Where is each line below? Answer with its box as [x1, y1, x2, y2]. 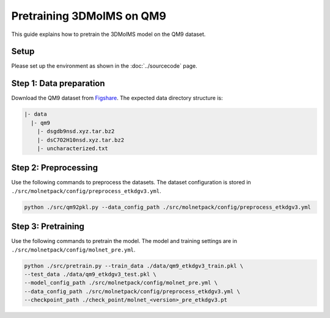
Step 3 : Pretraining [11, 222, 85, 232]
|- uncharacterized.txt [37, 145, 108, 152]
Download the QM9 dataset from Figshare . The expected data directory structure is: [11, 95, 223, 102]
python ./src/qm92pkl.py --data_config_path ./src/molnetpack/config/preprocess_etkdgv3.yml [24, 203, 311, 211]
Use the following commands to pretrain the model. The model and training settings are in [11, 237, 238, 245]
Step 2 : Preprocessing [11, 162, 98, 173]
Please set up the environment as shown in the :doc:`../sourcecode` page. [11, 62, 198, 70]
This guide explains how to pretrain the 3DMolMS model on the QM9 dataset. [11, 31, 206, 38]
